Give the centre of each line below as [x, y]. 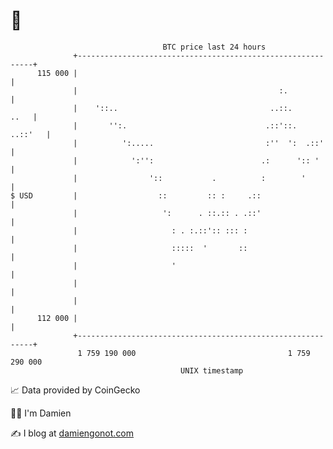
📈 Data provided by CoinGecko [75, 390]
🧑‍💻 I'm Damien [41, 413]
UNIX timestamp [212, 370]
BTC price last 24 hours [214, 47]
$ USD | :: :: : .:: [136, 195]
